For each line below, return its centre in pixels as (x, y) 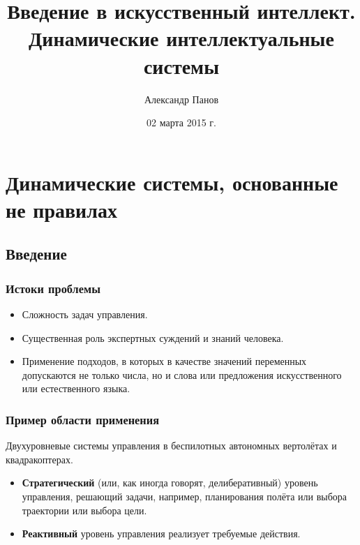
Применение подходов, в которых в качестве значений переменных (164, 361)
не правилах (61, 209)
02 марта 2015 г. (181, 122)
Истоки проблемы (53, 288)
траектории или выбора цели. (84, 510)
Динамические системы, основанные (172, 182)
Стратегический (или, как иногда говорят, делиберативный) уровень (170, 483)
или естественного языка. (76, 388)
